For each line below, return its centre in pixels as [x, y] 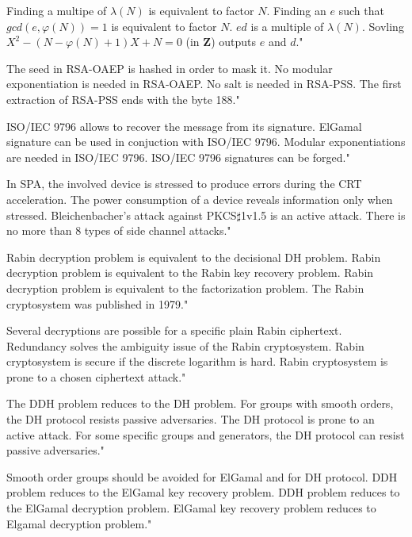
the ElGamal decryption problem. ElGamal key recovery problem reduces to [191, 508]
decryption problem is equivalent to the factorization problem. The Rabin [185, 288]
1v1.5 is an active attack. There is [323, 215]
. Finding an [296, 10]
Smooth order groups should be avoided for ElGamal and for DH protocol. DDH [202, 476]
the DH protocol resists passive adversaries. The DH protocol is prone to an [191, 419]
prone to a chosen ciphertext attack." [96, 376]
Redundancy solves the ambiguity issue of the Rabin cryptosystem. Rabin [185, 345]
